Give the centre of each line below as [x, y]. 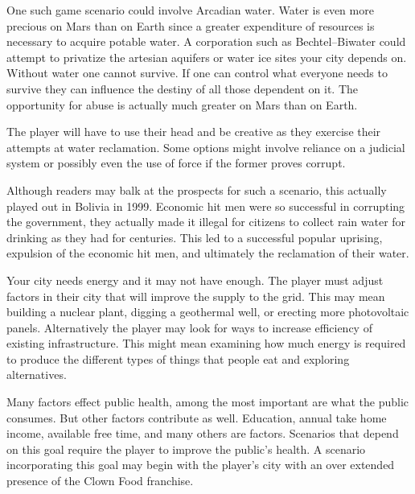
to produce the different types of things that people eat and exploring [178, 358]
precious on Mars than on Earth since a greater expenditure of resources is [191, 25]
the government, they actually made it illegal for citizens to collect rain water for [206, 222]
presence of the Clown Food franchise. [100, 481]
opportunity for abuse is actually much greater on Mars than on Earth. [182, 104]
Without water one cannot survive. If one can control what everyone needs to [197, 73]
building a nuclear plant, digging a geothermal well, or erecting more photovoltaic [208, 312]
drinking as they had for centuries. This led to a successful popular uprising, [195, 237]
